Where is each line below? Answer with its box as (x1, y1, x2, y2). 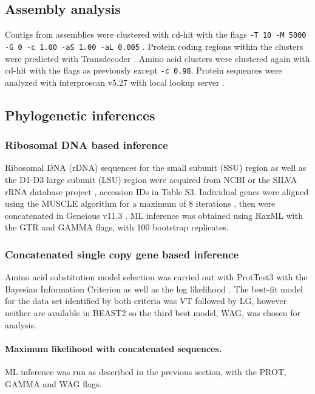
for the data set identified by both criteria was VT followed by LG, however (5, 294, 287, 307)
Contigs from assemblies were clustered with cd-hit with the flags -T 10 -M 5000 (5, 28, 307, 41)
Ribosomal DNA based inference (5, 137, 168, 153)
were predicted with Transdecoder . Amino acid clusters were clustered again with (5, 52, 310, 64)
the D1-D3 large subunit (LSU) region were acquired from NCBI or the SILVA (5, 173, 297, 185)
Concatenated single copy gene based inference (5, 246, 239, 261)
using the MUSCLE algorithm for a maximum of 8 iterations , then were (5, 197, 276, 210)
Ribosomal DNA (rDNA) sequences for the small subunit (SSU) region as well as (5, 161, 307, 174)
